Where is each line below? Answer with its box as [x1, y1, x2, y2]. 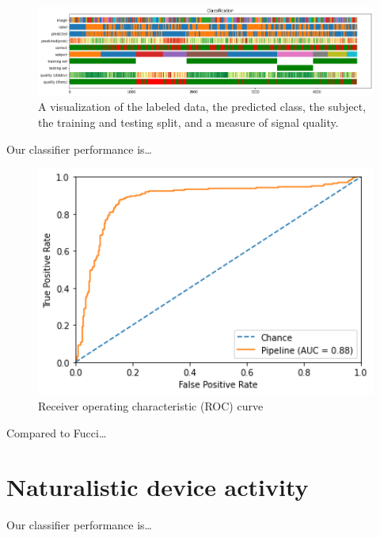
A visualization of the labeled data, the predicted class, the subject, [38, 98, 367, 115]
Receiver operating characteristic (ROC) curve [38, 397, 264, 414]
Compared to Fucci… [6, 424, 107, 441]
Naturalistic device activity [6, 471, 309, 503]
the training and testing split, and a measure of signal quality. [38, 113, 339, 130]
